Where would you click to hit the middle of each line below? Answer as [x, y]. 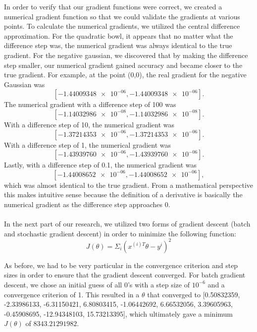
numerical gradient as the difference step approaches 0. [87, 204]
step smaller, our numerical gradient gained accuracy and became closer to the [123, 65]
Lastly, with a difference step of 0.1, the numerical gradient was [101, 165]
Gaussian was [25, 84]
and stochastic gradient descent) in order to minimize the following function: [120, 233]
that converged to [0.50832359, [194, 294]
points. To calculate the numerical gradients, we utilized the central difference [122, 26]
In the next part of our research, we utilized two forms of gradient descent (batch [127, 224]
